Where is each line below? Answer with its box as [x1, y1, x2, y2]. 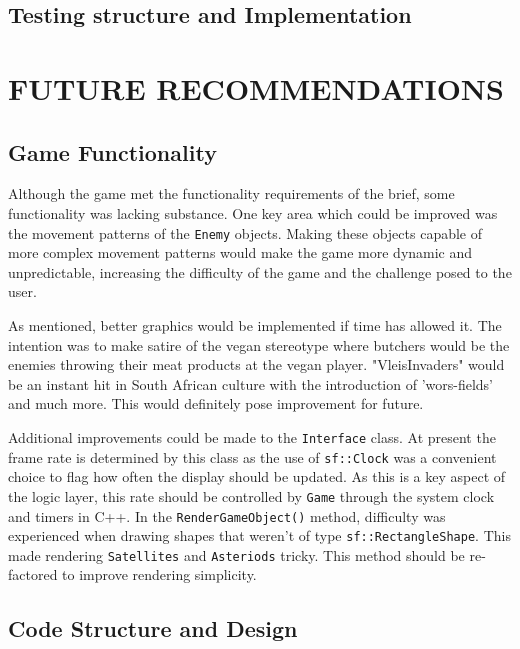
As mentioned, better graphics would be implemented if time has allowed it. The [8, 314, 502, 335]
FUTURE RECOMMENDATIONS [8, 67, 504, 108]
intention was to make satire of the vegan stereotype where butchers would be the [8, 334, 510, 355]
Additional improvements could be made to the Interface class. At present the [8, 426, 496, 447]
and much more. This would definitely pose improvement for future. [8, 393, 424, 414]
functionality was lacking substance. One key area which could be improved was [8, 202, 498, 223]
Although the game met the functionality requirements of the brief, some [8, 183, 455, 204]
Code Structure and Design [8, 613, 298, 644]
